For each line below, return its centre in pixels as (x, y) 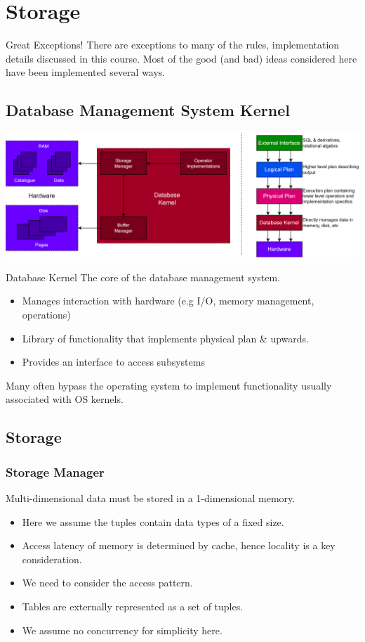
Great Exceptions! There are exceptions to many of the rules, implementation (173, 45)
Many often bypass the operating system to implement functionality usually (169, 385)
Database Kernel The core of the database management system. (143, 277)
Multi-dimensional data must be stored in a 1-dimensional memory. (151, 498)
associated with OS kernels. (65, 399)
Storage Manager (55, 471)
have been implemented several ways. (86, 72)
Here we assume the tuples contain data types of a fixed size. (153, 521)
